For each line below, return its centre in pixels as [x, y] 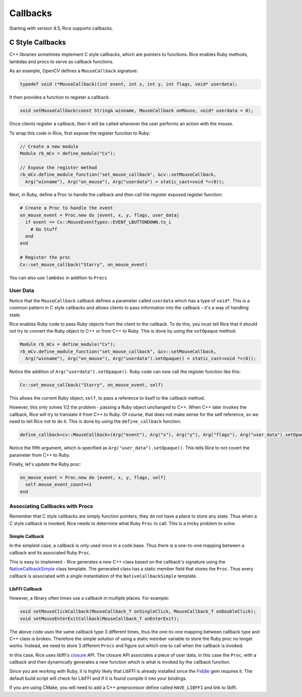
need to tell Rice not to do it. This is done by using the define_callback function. [95, 421]
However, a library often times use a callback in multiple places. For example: [89, 598]
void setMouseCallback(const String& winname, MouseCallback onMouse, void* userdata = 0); [137, 111]
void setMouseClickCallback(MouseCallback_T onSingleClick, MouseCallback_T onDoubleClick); [138, 612]
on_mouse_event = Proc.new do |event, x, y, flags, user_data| [100, 215]
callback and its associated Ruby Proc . [50, 552]
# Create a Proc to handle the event [66, 208]
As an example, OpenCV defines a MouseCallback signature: [74, 71]
